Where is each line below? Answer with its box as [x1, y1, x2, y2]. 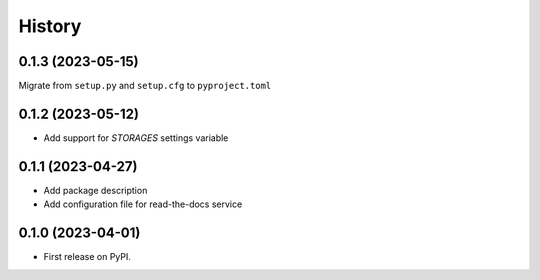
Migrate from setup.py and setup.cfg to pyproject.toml [18, 80, 272, 92]
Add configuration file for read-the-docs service [43, 198, 243, 210]
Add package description [43, 184, 148, 196]
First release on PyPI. [43, 251, 132, 263]
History [18, 15, 82, 37]
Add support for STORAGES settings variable [43, 131, 229, 144]
